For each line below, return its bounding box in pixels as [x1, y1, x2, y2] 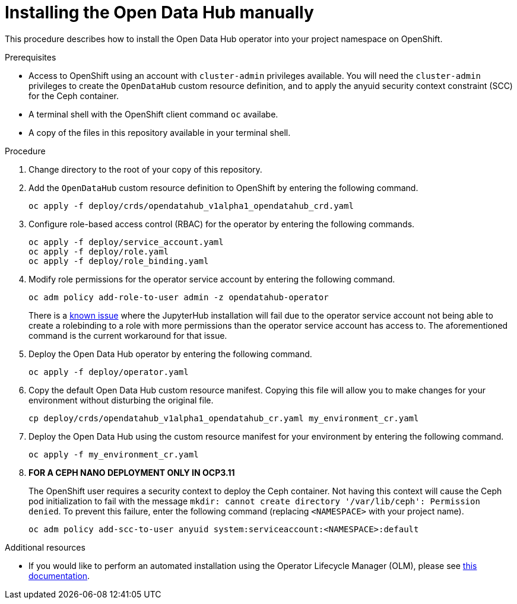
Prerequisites [5, 52, 56, 62]
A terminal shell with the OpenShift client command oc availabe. [28, 109, 278, 119]
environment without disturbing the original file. [28, 395, 214, 405]
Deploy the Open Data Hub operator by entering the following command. [28, 348, 312, 359]
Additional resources [5, 542, 85, 552]
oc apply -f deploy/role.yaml [28, 246, 169, 256]
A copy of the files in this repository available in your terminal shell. [28, 127, 291, 138]
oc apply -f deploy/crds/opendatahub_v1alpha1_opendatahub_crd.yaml [28, 201, 354, 211]
